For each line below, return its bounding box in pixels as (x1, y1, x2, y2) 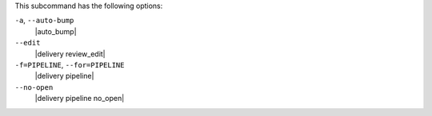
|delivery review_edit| (34, 48, 106, 59)
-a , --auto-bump (14, 16, 74, 25)
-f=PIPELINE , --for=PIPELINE (14, 60, 125, 69)
